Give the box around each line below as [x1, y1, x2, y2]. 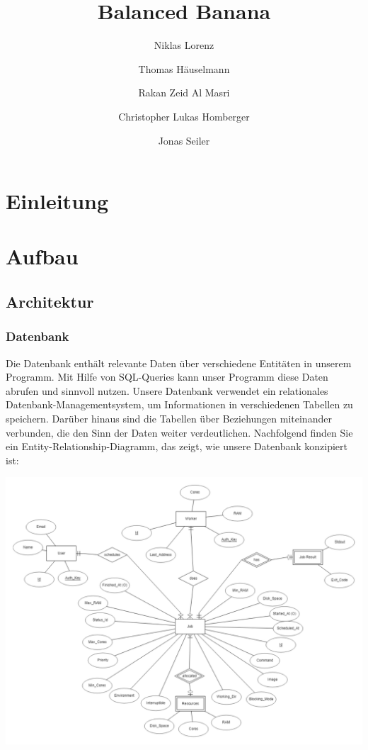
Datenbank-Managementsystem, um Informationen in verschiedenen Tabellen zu [6, 397, 353, 412]
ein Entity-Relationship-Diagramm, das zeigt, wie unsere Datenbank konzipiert [6, 439, 347, 454]
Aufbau [6, 242, 79, 271]
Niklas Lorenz [154, 38, 214, 52]
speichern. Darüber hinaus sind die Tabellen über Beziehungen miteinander [6, 411, 332, 426]
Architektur [6, 291, 94, 313]
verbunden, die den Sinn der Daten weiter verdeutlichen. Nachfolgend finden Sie [6, 425, 353, 440]
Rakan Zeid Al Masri [138, 85, 230, 100]
